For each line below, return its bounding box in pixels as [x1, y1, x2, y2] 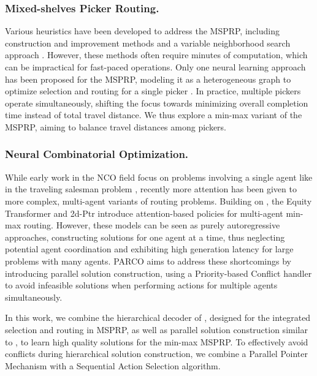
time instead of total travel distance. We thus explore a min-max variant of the [5, 108, 302, 121]
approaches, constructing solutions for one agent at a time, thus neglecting [5, 230, 285, 243]
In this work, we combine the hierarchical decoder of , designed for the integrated [5, 311, 311, 324]
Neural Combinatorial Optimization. [5, 146, 189, 162]
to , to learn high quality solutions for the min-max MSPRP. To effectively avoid [5, 335, 308, 348]
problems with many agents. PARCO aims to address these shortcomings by [5, 254, 291, 267]
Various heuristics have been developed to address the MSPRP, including [5, 24, 280, 37]
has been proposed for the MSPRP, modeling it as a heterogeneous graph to [5, 72, 291, 85]
